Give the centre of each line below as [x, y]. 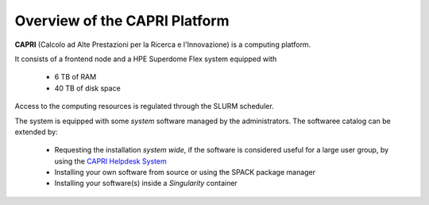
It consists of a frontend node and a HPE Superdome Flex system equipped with [146, 59]
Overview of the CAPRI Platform [122, 21]
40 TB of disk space [87, 88]
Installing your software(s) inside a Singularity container [146, 184]
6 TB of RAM [75, 77]
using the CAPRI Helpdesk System [110, 161]
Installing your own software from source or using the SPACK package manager [185, 172]
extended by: [37, 132]
